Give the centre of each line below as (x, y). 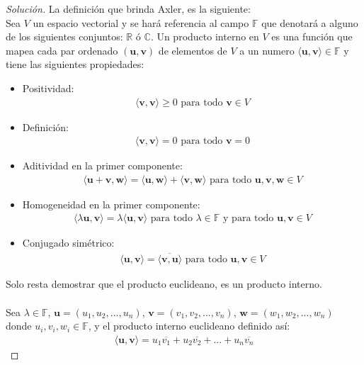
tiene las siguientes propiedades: (75, 64)
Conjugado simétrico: (68, 243)
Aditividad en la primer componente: (102, 165)
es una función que (312, 36)
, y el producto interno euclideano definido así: (189, 326)
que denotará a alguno (310, 22)
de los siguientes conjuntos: (64, 36)
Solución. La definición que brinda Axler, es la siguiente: (128, 9)
